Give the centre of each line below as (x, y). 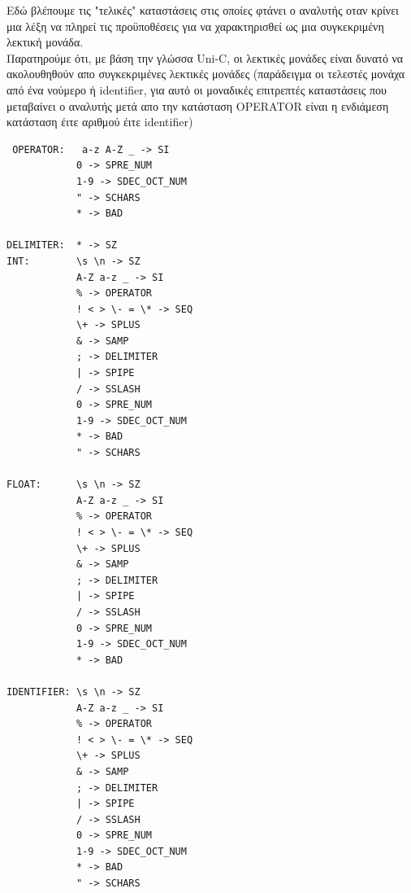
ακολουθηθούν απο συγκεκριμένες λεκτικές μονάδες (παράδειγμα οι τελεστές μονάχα (206, 74)
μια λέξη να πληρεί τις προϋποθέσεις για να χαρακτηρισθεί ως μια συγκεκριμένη (195, 26)
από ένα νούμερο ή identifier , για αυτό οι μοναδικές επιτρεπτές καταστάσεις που (197, 89)
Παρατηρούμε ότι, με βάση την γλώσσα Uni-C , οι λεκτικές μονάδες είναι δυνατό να (205, 57)
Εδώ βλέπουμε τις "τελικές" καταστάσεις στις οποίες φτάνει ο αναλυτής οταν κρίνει (203, 10)
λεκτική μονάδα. (45, 42)
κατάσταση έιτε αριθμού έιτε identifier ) (100, 122)
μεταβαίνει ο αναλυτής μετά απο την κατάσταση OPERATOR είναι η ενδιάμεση (198, 105)
